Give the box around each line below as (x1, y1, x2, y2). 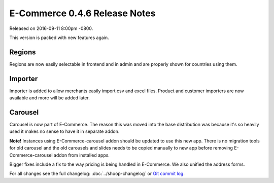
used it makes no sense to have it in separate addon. (9, 128, 120, 134)
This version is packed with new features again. (9, 34, 109, 41)
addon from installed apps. (53, 152, 110, 158)
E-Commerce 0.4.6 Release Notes (9, 8, 156, 19)
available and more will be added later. (9, 95, 90, 101)
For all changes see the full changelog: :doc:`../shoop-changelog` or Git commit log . (9, 170, 185, 177)
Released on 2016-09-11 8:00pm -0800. (9, 25, 93, 31)
